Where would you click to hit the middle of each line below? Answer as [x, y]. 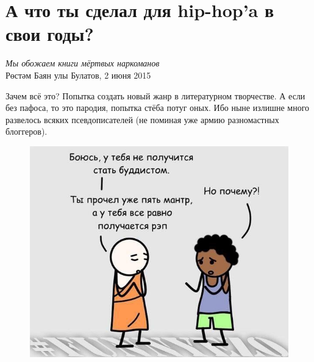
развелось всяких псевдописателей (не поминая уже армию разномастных [142, 119]
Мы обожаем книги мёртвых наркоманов [83, 63]
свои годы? [50, 34]
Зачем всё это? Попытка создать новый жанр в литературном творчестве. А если [155, 95]
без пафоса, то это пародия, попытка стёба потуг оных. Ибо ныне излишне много [158, 108]
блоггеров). [27, 131]
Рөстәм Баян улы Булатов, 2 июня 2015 [78, 75]
